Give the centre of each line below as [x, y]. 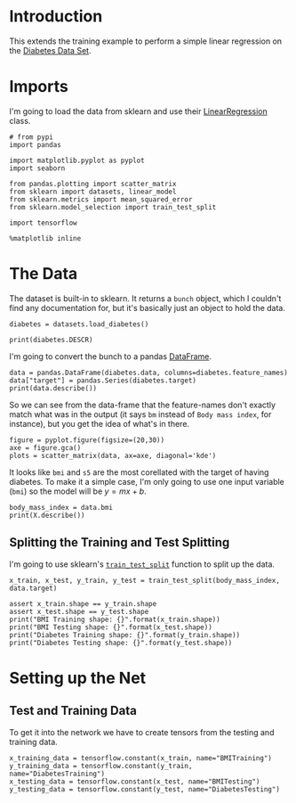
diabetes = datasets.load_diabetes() [79, 324]
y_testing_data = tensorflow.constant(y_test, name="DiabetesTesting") [144, 789]
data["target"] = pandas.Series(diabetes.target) [103, 381]
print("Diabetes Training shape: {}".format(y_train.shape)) [125, 635]
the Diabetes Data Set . [50, 50]
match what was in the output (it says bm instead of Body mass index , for [140, 414]
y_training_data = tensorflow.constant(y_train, [101, 766]
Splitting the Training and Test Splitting [120, 542]
